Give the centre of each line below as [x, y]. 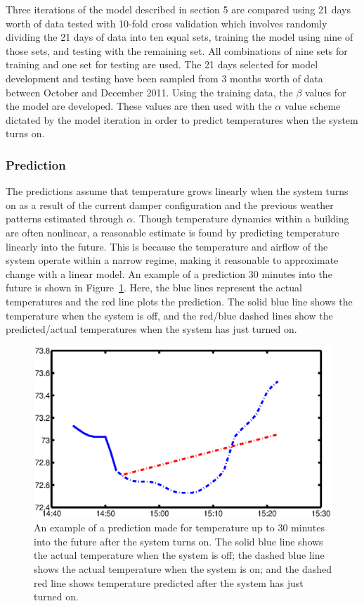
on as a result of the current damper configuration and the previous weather [170, 204]
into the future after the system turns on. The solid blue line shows [178, 541]
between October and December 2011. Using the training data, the [149, 92]
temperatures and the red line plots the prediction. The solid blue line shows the [179, 301]
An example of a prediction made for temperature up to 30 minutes [180, 528]
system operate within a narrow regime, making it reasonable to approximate [172, 260]
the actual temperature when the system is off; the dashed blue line [179, 555]
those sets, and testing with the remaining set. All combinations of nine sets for [177, 50]
